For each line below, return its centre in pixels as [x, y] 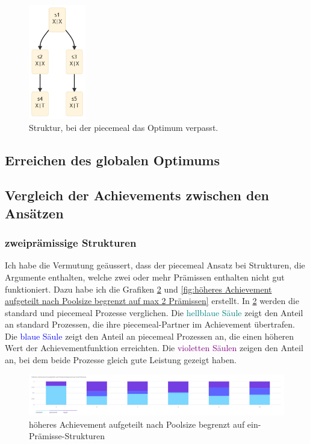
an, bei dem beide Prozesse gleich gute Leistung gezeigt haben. [121, 360]
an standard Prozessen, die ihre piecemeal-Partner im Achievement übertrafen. [150, 324]
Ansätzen [34, 213]
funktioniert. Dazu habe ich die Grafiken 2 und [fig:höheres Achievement [138, 289]
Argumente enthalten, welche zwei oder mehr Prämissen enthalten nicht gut [145, 277]
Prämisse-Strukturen [67, 436]
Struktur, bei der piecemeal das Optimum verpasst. [124, 127]
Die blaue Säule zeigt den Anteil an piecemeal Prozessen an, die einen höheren [150, 336]
